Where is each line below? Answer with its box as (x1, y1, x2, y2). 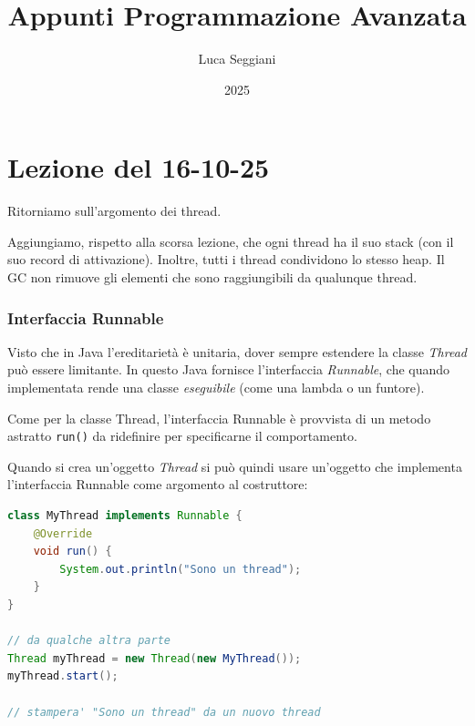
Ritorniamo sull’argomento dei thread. (7, 201, 222, 220)
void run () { (33, 545, 112, 558)
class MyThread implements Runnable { (7, 509, 243, 523)
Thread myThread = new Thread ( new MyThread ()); (7, 651, 302, 665)
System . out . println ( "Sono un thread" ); (59, 562, 302, 576)
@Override (33, 527, 93, 540)
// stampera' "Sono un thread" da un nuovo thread (7, 705, 321, 719)
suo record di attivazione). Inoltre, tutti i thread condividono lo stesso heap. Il (7, 250, 445, 269)
